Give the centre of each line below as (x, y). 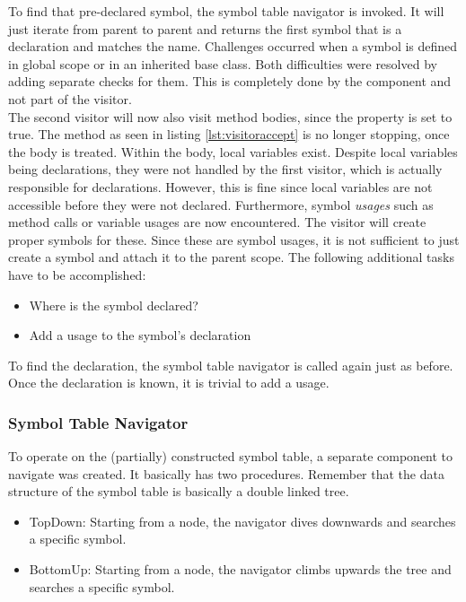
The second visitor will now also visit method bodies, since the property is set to (230, 116)
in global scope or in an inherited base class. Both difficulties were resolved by (223, 63)
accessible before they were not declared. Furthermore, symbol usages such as (221, 204)
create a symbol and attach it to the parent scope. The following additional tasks (231, 257)
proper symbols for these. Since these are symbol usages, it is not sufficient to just (234, 239)
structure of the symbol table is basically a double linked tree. (179, 491)
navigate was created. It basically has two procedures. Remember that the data (226, 473)
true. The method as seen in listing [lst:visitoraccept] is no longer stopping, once (229, 134)
